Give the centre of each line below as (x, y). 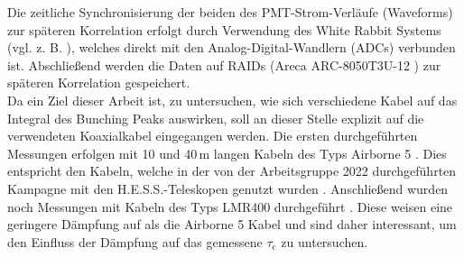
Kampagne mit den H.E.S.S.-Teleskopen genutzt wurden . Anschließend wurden (228, 188)
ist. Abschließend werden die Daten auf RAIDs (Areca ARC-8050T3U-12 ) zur (224, 64)
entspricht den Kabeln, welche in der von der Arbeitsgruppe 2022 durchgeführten (232, 171)
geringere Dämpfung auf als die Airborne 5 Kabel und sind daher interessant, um (232, 224)
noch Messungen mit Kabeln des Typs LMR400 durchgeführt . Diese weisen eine (230, 206)
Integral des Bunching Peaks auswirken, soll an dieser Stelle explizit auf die (216, 118)
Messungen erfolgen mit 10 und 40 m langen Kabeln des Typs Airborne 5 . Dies (227, 153)
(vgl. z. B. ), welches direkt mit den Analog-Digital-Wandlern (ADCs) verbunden (232, 47)
